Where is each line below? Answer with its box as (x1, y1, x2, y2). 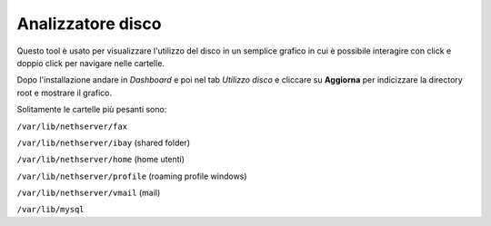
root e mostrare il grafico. (16, 87, 113, 98)
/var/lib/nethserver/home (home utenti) (16, 154, 185, 165)
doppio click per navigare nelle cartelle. (16, 57, 165, 68)
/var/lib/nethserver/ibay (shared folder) (16, 137, 191, 148)
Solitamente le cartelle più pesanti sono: (16, 104, 167, 115)
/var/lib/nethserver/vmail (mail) (16, 187, 161, 199)
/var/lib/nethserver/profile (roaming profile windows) (16, 171, 247, 182)
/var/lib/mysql (16, 204, 85, 215)
